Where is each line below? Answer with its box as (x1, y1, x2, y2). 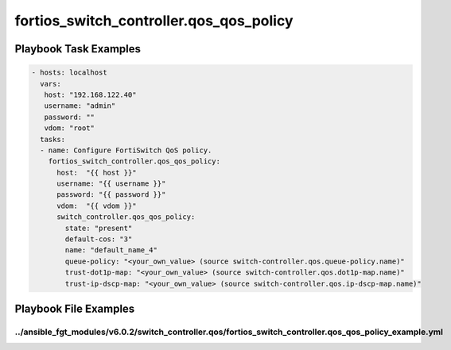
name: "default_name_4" (64, 246, 158, 255)
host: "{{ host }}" (56, 167, 137, 177)
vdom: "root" (44, 124, 95, 133)
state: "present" (64, 223, 133, 233)
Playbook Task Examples (14, 42, 142, 56)
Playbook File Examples (14, 302, 135, 315)
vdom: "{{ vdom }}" (56, 201, 137, 210)
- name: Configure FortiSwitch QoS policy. (40, 145, 212, 155)
